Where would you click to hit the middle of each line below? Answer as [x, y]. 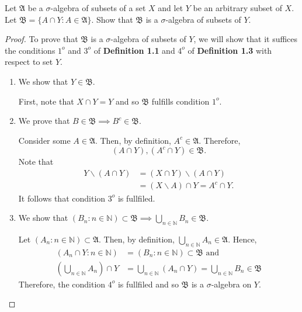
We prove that [44, 121]
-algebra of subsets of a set [98, 8]
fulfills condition [180, 101]
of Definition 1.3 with [230, 50]
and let [171, 8]
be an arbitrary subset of [237, 8]
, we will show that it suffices [246, 39]
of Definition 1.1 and [134, 50]
